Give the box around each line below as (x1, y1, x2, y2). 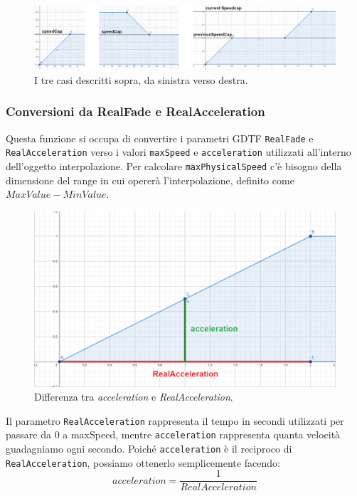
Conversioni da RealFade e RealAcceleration (6, 102, 265, 120)
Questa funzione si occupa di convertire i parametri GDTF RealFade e (6, 130, 314, 145)
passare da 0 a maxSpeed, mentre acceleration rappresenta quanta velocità (6, 427, 341, 442)
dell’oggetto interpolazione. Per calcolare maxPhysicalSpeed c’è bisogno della (6, 158, 342, 173)
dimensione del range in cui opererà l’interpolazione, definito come (6, 172, 294, 187)
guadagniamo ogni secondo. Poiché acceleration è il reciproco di (6, 441, 292, 456)
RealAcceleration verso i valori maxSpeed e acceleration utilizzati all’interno (6, 144, 351, 159)
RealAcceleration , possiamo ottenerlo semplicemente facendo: (6, 455, 280, 470)
